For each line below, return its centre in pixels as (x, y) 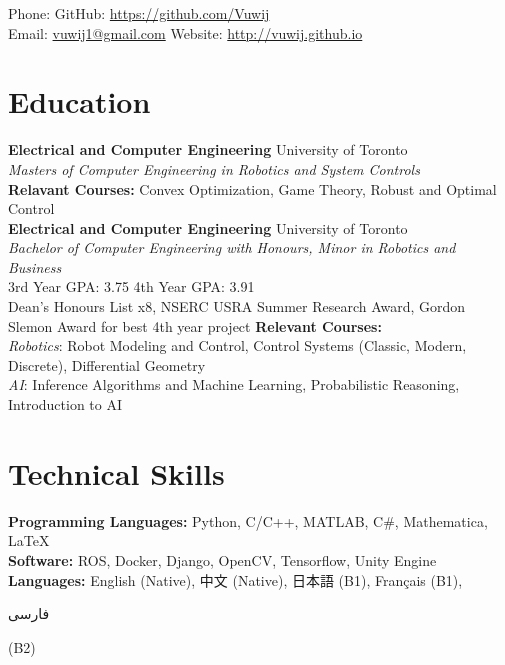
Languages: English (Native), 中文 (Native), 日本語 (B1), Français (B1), (235, 579)
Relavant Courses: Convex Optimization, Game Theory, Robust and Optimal (252, 188)
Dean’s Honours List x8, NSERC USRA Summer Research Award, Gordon (237, 306)
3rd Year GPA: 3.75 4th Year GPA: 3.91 (131, 286)
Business (35, 266)
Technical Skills (116, 472)
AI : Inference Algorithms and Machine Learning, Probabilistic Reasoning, (234, 384)
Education (79, 101)
